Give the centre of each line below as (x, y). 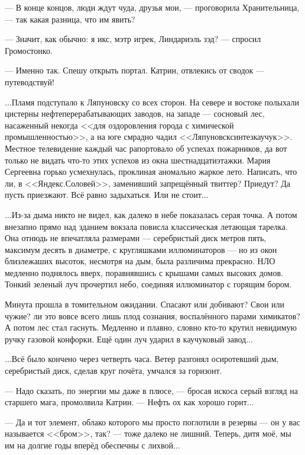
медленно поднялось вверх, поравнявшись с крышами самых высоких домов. (144, 272)
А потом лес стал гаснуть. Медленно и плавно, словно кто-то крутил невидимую (151, 327)
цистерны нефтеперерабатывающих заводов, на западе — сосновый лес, (135, 113)
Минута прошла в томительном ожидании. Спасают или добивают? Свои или (145, 304)
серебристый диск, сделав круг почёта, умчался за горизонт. (113, 371)
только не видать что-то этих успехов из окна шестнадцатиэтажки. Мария (138, 160)
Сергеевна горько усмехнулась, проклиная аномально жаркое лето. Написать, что (151, 172)
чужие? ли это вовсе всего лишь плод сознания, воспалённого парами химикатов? (152, 315)
